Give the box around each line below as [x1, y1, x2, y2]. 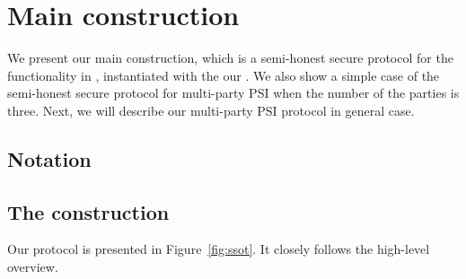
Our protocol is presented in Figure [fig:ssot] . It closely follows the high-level [7, 240, 430, 258]
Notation [7, 144, 92, 172]
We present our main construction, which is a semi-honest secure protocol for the [7, 48, 453, 67]
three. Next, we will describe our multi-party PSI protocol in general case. [7, 100, 415, 119]
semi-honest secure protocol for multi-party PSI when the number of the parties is [7, 83, 460, 102]
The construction [7, 197, 170, 225]
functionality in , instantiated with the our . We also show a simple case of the [7, 65, 440, 84]
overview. [7, 257, 58, 276]
